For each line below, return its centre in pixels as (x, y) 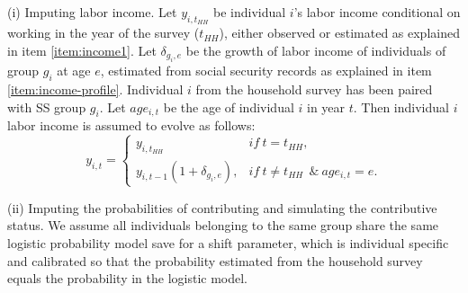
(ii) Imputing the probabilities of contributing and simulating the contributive (222, 207)
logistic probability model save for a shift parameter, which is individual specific (228, 242)
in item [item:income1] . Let (82, 50)
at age (74, 71)
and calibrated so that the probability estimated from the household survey (215, 260)
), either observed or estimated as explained (339, 33)
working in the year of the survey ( (103, 33)
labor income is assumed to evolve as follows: (131, 125)
